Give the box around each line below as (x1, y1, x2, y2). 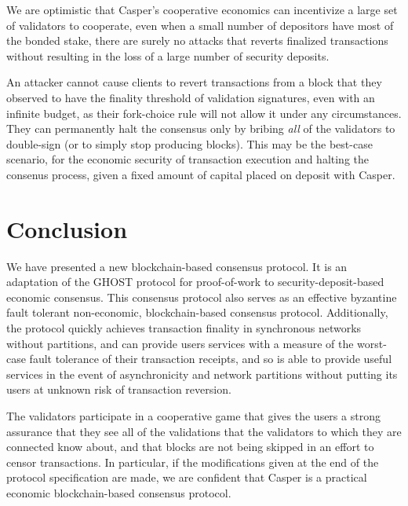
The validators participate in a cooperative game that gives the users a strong (6, 408, 381, 423)
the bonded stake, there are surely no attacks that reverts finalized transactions (6, 32, 388, 49)
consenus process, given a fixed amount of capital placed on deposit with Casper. (6, 166, 395, 182)
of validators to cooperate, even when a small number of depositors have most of (6, 16, 394, 33)
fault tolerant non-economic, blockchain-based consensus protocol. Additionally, (6, 304, 388, 321)
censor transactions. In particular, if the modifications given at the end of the (6, 453, 379, 470)
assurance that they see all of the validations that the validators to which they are (6, 423, 402, 439)
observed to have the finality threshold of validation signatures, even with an (6, 89, 375, 105)
